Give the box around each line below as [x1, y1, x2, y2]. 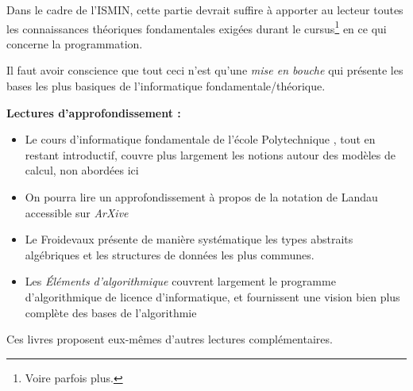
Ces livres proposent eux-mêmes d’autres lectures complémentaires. [6, 331, 333, 347]
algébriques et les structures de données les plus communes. [25, 246, 315, 263]
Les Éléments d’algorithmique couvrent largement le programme [25, 273, 336, 289]
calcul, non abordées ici [25, 162, 139, 178]
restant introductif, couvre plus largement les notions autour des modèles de [25, 146, 396, 163]
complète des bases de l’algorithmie [25, 304, 197, 320]
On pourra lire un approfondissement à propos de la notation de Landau [25, 189, 378, 205]
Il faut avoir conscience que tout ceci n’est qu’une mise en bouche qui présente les [6, 62, 403, 79]
